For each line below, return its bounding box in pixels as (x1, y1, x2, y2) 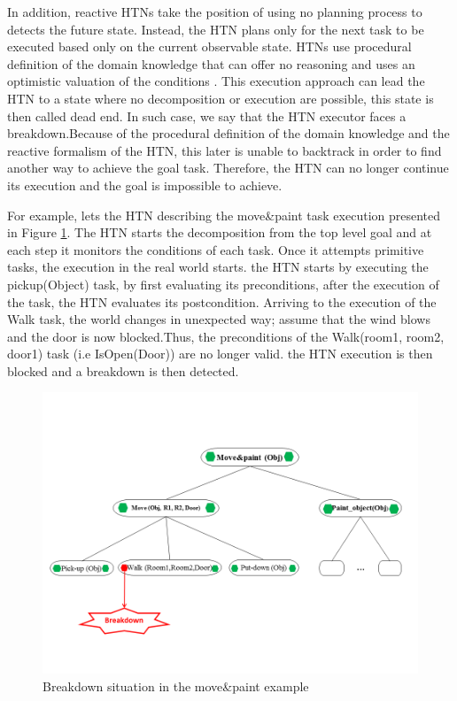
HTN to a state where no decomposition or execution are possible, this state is (7, 89, 434, 107)
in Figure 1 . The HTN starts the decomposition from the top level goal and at (7, 223, 432, 242)
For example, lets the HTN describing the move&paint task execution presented (7, 205, 441, 224)
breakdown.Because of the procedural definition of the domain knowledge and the (7, 124, 450, 143)
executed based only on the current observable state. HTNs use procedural (7, 37, 412, 56)
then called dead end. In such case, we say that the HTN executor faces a (7, 106, 407, 125)
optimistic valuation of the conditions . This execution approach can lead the (7, 72, 425, 90)
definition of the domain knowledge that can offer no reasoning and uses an (7, 54, 415, 73)
